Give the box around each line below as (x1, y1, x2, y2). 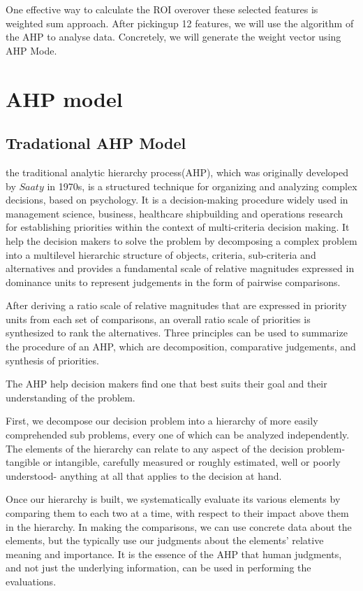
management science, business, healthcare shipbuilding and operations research (6, 206, 343, 220)
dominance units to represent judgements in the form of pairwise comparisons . (6, 274, 341, 289)
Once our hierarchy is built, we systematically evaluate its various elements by (6, 492, 341, 506)
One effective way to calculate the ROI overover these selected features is (6, 2, 318, 16)
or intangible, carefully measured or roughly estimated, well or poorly (43, 455, 341, 469)
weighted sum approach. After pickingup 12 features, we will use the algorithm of (6, 15, 354, 30)
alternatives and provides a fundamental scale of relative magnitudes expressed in (6, 261, 355, 276)
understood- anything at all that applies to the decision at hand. (6, 468, 282, 483)
